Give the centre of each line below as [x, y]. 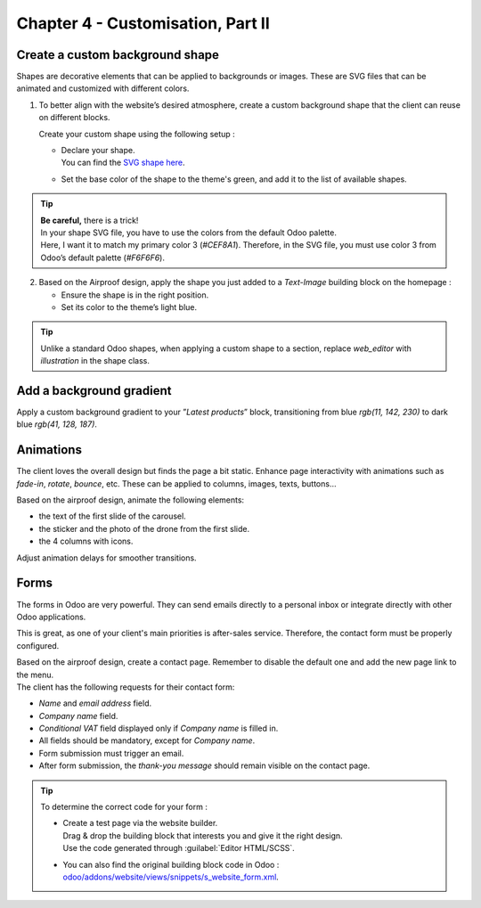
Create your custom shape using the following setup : [137, 134]
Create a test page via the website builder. [140, 823]
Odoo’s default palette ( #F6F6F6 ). [102, 258]
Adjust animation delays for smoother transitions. [106, 558]
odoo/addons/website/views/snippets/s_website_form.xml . [171, 877]
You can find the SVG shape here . [123, 163]
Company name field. [78, 716]
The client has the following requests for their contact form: [126, 687]
